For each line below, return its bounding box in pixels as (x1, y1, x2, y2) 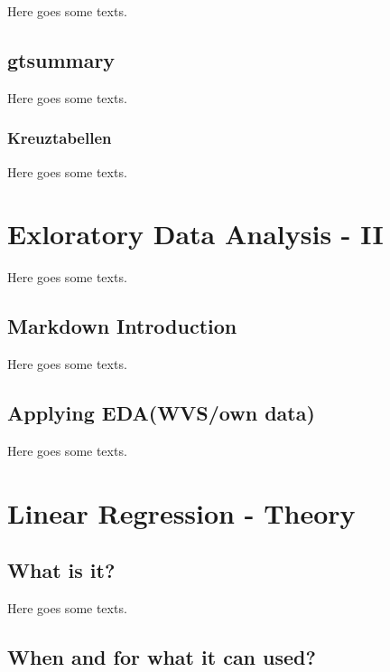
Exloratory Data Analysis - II (7, 215, 384, 252)
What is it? (7, 556, 116, 584)
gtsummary (7, 45, 116, 73)
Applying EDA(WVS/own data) (7, 399, 315, 427)
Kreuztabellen (7, 127, 112, 149)
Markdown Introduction (7, 312, 237, 340)
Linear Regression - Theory (7, 494, 356, 531)
